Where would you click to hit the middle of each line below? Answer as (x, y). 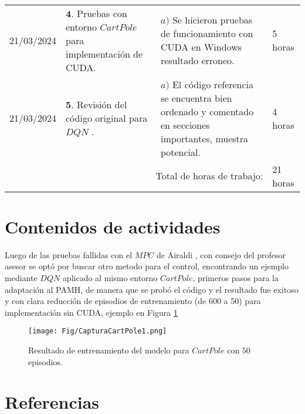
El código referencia (213, 84)
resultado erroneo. (197, 61)
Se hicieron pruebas (212, 20)
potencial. (180, 152)
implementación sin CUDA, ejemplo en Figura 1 (91, 312)
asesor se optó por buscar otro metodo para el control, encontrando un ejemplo (147, 266)
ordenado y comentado (207, 111)
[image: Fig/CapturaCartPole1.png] (98, 331)
